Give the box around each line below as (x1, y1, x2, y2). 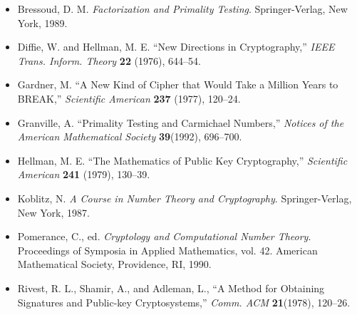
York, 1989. (17, 15, 68, 30)
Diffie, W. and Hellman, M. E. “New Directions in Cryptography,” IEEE (17, 39, 335, 54)
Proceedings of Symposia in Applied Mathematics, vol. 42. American (17, 242, 318, 257)
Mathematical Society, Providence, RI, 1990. (17, 257, 212, 272)
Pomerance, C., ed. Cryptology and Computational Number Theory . (17, 229, 311, 244)
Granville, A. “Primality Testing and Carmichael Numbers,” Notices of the (17, 115, 344, 130)
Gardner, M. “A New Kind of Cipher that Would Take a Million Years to (17, 77, 338, 92)
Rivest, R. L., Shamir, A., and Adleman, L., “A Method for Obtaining (17, 280, 325, 295)
